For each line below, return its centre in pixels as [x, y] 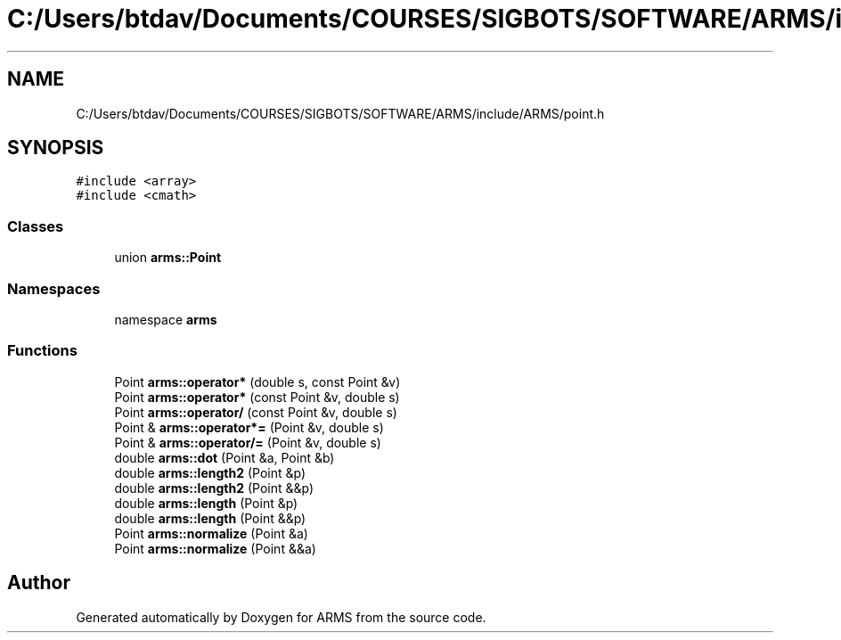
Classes [36, 226]
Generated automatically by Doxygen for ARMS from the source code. [281, 617]
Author [39, 583]
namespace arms [166, 319]
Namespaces [54, 288]
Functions [42, 351]
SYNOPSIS [56, 148]
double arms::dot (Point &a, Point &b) [225, 457]
